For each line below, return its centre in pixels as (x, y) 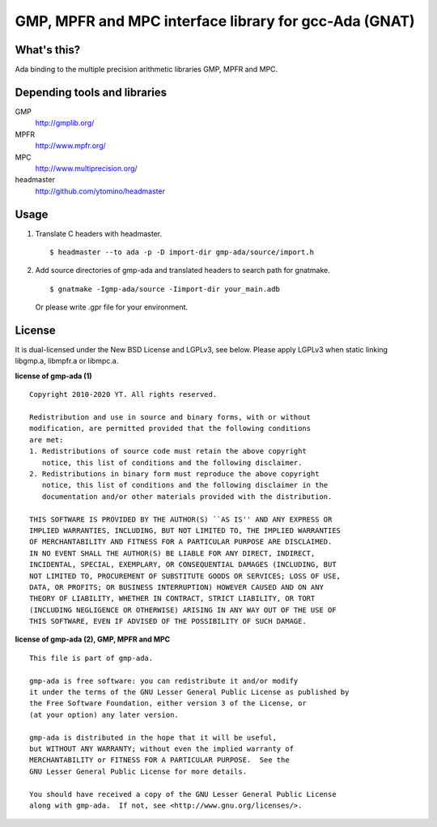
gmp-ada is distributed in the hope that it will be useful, (153, 737)
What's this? (48, 50)
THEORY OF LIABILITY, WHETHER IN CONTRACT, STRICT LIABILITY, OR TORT (172, 599)
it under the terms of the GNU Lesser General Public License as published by (189, 692)
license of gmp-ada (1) (53, 376)
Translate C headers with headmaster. (98, 233)
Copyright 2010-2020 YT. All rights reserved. (123, 394)
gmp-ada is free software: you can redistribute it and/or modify (164, 681)
